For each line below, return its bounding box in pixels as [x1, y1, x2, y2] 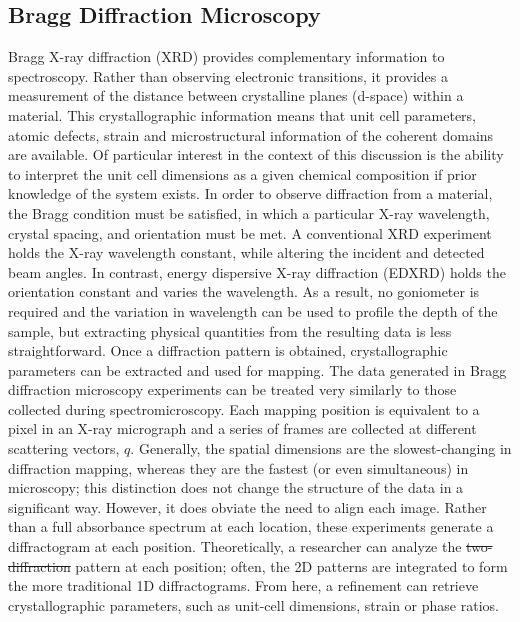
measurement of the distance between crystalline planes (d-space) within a [8, 85, 464, 106]
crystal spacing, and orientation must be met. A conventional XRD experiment [8, 222, 492, 243]
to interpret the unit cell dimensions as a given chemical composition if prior [8, 163, 477, 184]
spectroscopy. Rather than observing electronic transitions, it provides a [8, 65, 448, 86]
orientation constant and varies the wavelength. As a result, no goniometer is [8, 281, 480, 302]
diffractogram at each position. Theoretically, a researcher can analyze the [8, 536, 462, 557]
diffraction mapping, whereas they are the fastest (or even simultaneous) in [8, 457, 469, 478]
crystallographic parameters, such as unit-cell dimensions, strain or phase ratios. [8, 594, 499, 615]
